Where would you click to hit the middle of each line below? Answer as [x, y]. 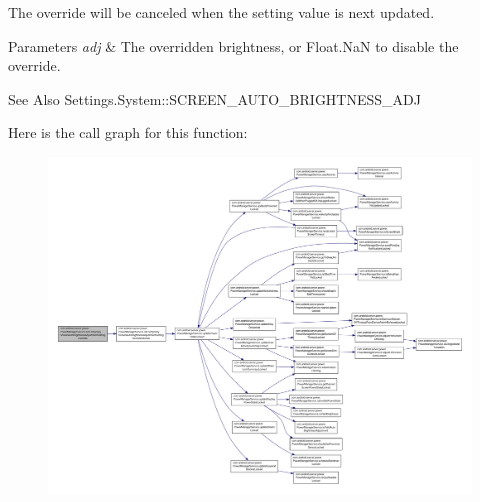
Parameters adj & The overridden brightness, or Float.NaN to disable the [233, 45]
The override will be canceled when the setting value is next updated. [221, 12]
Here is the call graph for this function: [128, 132]
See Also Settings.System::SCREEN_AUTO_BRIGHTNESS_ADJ [214, 98]
